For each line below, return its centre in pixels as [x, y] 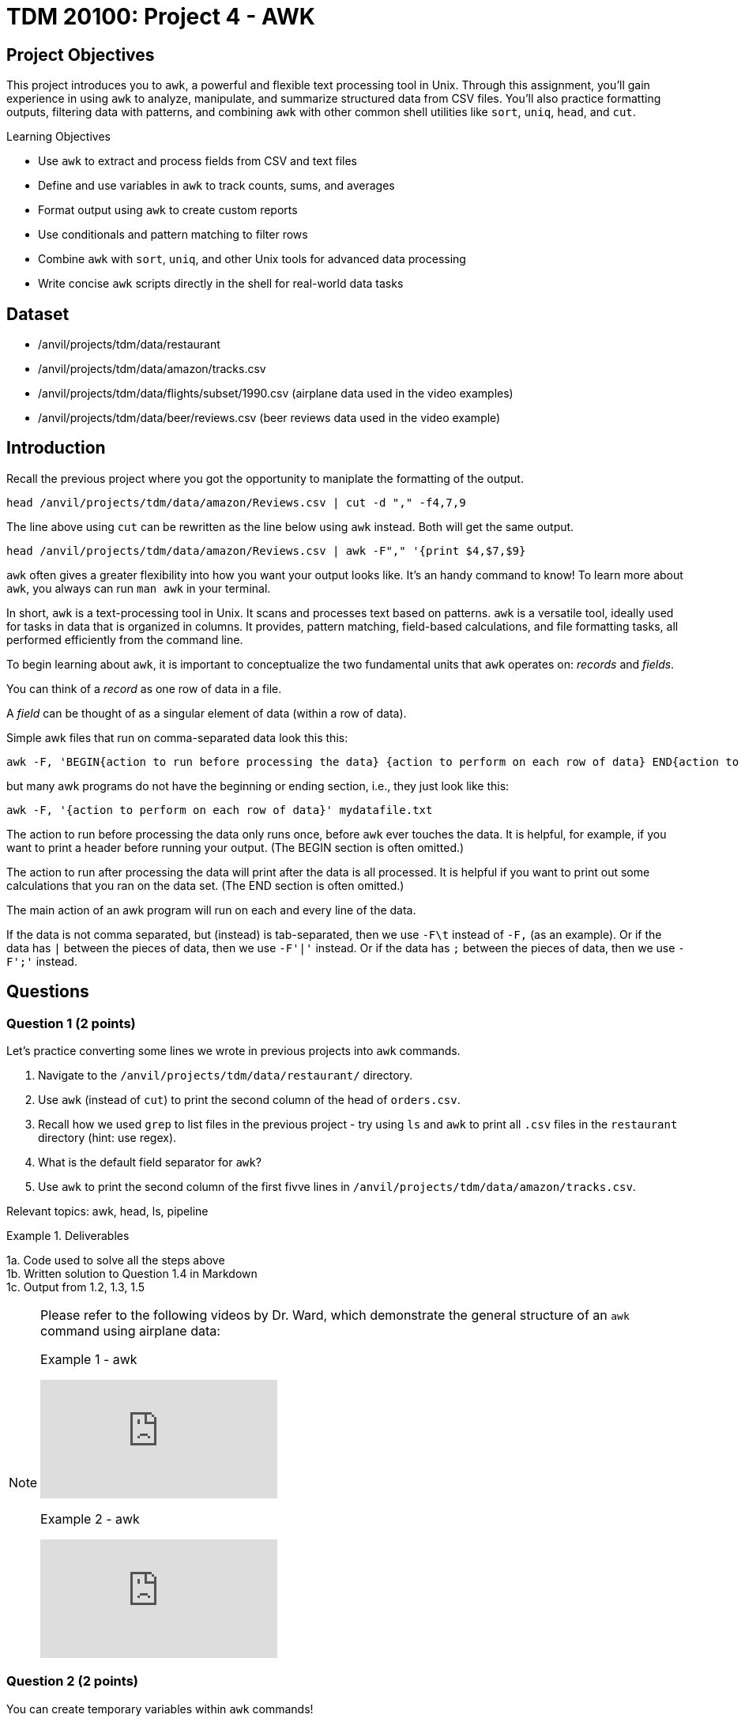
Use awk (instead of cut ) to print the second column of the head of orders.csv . [249, 1100]
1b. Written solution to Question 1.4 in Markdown [132, 1274]
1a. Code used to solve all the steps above [116, 1260]
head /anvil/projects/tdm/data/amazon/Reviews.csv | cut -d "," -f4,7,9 [236, 502]
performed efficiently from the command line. [125, 639]
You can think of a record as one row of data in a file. [144, 688]
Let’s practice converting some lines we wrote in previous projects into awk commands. [233, 1051]
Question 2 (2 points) [73, 1681]
